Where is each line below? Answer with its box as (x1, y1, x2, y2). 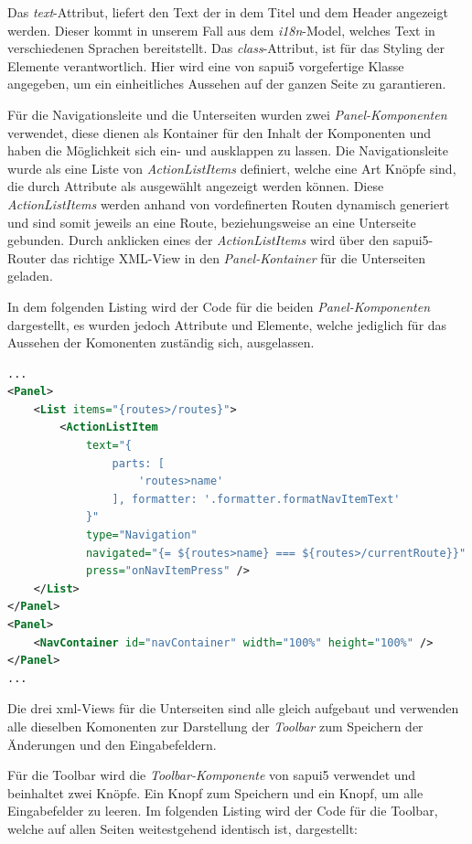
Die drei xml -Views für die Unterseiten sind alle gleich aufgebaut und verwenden (7, 699, 459, 718)
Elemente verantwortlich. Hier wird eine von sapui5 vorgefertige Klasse (7, 56, 404, 75)
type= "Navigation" (85, 529, 198, 542)
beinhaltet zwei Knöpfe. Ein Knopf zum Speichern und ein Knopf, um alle (7, 783, 424, 802)
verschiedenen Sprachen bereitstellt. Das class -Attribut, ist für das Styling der (7, 38, 445, 58)
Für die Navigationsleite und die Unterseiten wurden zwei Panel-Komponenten (7, 104, 447, 123)
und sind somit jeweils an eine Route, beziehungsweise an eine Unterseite (7, 212, 416, 231)
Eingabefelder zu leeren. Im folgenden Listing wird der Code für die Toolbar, (7, 801, 438, 820)
